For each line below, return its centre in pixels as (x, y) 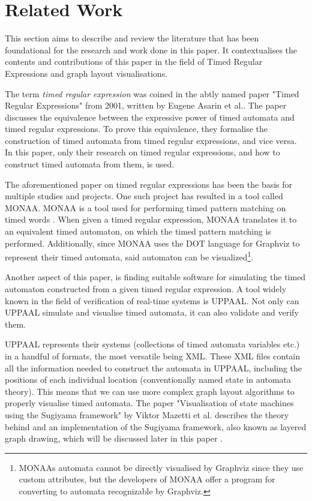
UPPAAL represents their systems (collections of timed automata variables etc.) (152, 344)
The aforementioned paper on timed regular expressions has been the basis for (149, 184)
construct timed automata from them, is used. (90, 164)
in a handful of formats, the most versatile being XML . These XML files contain (153, 356)
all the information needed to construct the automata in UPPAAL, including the (154, 367)
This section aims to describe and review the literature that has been (132, 38)
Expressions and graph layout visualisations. (86, 73)
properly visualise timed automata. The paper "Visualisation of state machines (149, 403)
